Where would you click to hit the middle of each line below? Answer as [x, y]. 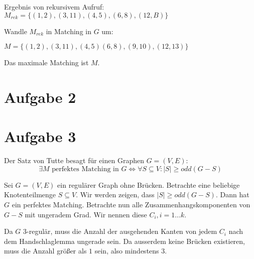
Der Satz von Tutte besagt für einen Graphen [74, 160]
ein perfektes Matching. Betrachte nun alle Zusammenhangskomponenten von [131, 205]
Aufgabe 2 [40, 97]
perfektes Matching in [85, 169]
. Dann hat [232, 195]
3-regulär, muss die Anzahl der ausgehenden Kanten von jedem [120, 231]
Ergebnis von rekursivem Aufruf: [54, 7]
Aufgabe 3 [40, 136]
